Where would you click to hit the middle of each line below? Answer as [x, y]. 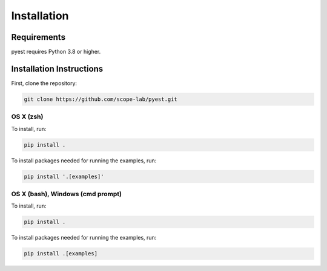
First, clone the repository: [44, 83]
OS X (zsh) [27, 116]
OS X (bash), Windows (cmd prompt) [67, 194]
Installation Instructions [57, 69]
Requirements [38, 37]
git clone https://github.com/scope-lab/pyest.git [101, 99]
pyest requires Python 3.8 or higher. [56, 52]
